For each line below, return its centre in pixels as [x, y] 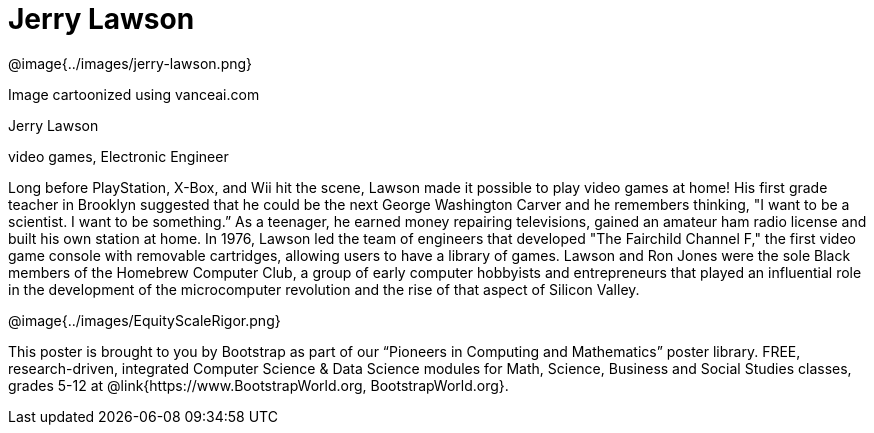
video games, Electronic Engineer [118, 156]
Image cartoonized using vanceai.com [134, 94]
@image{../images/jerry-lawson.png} [130, 63]
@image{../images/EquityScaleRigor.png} [144, 320]
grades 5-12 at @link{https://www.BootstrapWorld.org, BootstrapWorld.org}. [258, 385]
